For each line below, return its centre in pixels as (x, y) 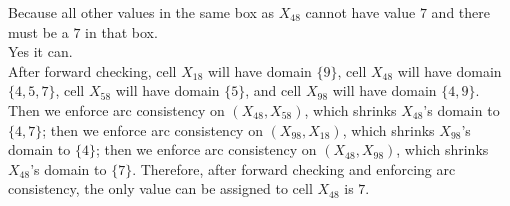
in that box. (121, 31)
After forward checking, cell (92, 70)
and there (460, 12)
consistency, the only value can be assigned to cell (160, 188)
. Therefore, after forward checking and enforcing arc (294, 168)
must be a (38, 31)
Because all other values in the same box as (141, 12)
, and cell (273, 90)
